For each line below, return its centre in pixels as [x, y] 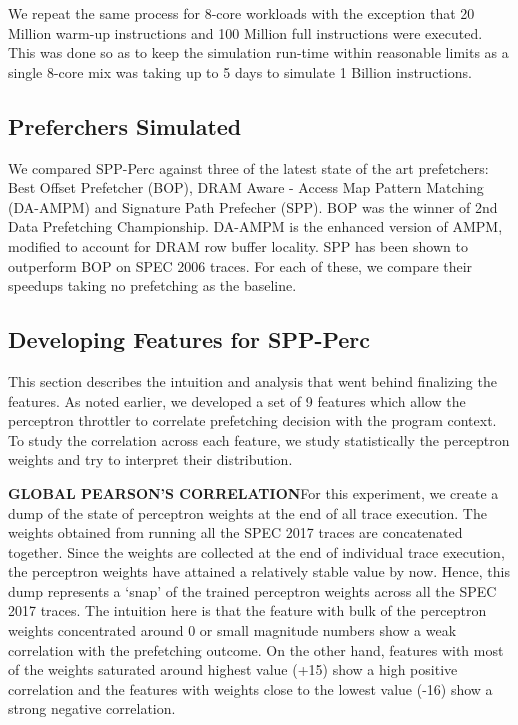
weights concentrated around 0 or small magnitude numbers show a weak [232, 630]
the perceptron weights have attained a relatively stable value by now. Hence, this [259, 571]
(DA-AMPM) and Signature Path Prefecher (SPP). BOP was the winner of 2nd [253, 206]
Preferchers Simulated [125, 125]
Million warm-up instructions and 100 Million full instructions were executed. [245, 32]
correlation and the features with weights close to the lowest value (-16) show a [250, 688]
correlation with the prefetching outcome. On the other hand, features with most [256, 649]
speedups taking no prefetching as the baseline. [152, 285]
